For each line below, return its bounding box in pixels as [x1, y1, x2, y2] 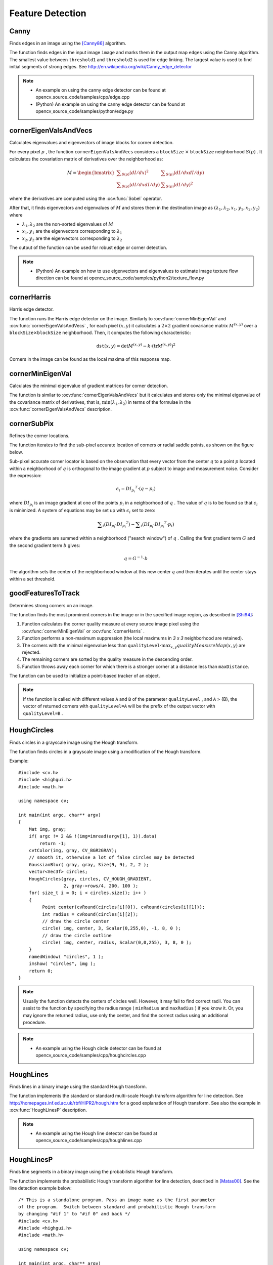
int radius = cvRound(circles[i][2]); [42, 911, 139, 917]
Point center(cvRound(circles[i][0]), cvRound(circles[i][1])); [42, 904, 205, 910]
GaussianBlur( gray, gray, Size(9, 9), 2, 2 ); [28, 862, 149, 867]
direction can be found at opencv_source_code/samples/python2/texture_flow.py [35, 275, 204, 281]
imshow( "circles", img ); [28, 961, 96, 966]
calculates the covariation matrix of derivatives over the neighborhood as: [9, 156, 163, 162]
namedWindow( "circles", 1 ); [28, 954, 104, 959]
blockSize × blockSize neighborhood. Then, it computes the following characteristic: [9, 329, 191, 336]
